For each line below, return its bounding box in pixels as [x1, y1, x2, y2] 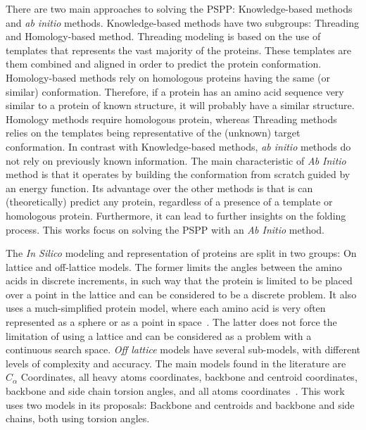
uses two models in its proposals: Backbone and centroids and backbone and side [6, 397, 355, 412]
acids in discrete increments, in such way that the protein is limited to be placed [6, 273, 353, 288]
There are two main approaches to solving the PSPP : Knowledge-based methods [6, 1, 353, 15]
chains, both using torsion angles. [6, 411, 150, 426]
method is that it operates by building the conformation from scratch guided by [6, 167, 351, 182]
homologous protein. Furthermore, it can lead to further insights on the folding [6, 208, 346, 222]
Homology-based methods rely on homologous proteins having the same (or [6, 70, 330, 84]
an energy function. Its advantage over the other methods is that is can [6, 180, 313, 195]
